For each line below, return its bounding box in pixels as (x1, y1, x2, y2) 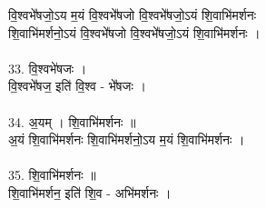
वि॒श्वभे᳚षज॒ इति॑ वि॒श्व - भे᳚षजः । (8, 76, 146, 95)
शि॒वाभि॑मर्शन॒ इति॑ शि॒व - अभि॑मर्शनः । (8, 183, 172, 202)
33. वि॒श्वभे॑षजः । (8, 58, 87, 77)
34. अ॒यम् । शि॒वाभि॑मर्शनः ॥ (8, 112, 136, 131)
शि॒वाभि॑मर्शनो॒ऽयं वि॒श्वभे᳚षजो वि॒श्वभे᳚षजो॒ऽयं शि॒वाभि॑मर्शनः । (8, 23, 261, 42)
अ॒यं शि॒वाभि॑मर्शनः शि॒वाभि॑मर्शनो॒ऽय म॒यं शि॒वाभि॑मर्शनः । (8, 130, 245, 149)
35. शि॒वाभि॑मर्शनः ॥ (8, 165, 96, 184)
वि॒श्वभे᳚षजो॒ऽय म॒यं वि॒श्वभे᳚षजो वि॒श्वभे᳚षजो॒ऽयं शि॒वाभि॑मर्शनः (8, 5, 256, 24)
